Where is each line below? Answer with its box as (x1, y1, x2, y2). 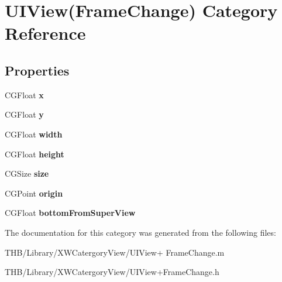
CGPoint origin (5, 187, 63, 199)
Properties (5, 61, 70, 79)
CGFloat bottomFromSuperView (5, 207, 136, 219)
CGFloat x (5, 88, 44, 101)
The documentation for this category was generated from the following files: (5, 226, 276, 238)
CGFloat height (5, 147, 64, 160)
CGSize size (5, 167, 49, 180)
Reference (5, 21, 86, 45)
